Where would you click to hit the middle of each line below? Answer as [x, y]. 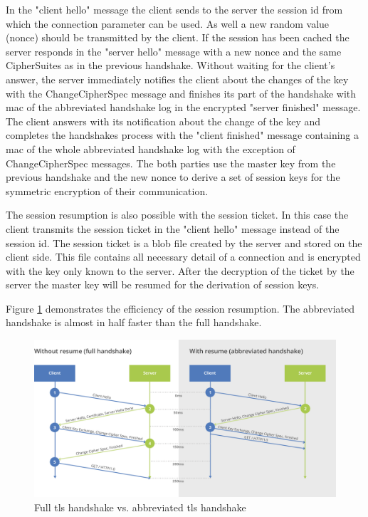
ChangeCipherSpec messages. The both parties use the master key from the [171, 163]
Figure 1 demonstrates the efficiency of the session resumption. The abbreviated [180, 308]
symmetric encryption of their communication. [107, 190]
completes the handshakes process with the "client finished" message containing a [183, 135]
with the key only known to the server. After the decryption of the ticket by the [180, 270]
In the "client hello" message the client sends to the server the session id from [174, 9]
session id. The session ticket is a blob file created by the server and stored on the [184, 242]
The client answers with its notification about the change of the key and [163, 121]
